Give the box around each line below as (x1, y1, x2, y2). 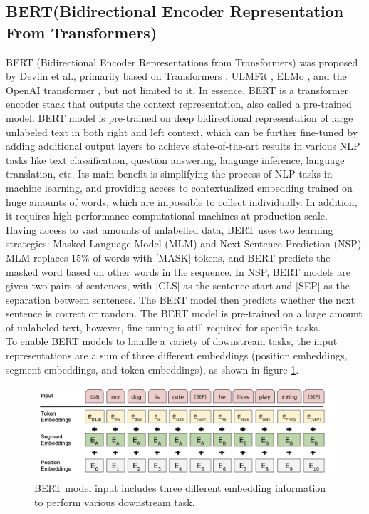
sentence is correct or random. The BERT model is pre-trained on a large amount (6, 306, 363, 321)
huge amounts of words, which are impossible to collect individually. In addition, (6, 194, 358, 209)
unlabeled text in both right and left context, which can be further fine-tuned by (6, 124, 358, 139)
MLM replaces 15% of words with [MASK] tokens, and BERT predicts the (6, 250, 331, 264)
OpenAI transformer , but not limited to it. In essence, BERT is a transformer (6, 82, 349, 97)
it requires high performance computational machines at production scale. (6, 208, 328, 223)
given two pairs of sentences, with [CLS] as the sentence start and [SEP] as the (6, 278, 350, 293)
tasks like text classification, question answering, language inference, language (6, 152, 345, 167)
